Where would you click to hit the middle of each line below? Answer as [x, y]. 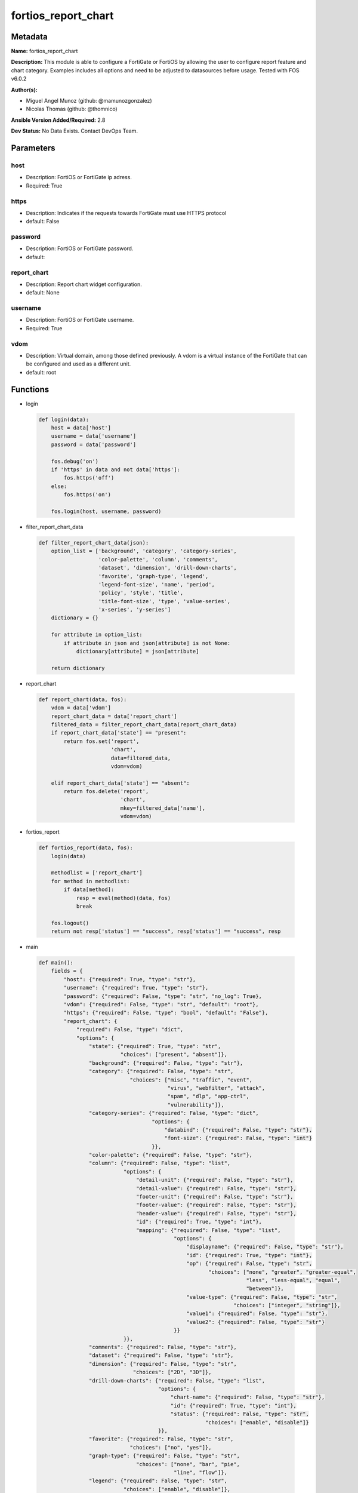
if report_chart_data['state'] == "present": [119, 733]
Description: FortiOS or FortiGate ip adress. [79, 177]
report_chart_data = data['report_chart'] [114, 716]
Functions [30, 389]
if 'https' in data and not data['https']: [115, 470]
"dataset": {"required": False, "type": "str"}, [161, 1355]
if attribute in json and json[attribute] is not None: [147, 643]
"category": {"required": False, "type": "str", [161, 1071]
